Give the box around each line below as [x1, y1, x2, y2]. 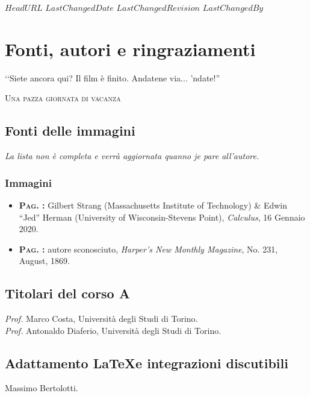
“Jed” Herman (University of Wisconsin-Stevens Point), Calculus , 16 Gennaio [19, 210, 305, 223]
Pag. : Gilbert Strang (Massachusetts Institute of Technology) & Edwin [19, 198, 288, 211]
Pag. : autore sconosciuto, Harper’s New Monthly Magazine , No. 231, [19, 242, 278, 255]
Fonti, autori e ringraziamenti [5, 36, 256, 61]
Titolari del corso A [5, 284, 130, 303]
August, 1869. [19, 254, 70, 267]
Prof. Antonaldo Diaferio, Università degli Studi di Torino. [5, 324, 222, 336]
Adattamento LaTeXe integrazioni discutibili [5, 353, 288, 372]
